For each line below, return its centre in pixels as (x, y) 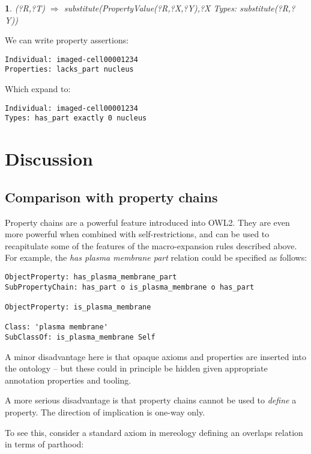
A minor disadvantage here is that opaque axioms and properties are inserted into (155, 356)
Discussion (49, 159)
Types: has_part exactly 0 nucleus (76, 118)
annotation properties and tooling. (68, 380)
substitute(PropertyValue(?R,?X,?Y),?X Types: (150, 8)
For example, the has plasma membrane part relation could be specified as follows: (156, 257)
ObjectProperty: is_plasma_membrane (78, 307)
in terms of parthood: (44, 444)
